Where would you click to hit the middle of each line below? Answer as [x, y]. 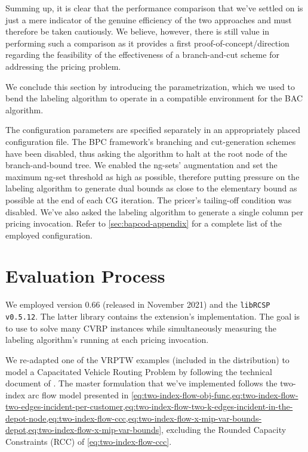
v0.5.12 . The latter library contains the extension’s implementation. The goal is [153, 316]
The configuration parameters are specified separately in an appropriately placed [153, 130]
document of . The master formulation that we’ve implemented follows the [141, 383]
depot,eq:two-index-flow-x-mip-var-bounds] [84, 430]
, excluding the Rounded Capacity [224, 430]
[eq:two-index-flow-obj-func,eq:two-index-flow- [215, 394]
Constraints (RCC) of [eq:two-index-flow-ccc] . [89, 442]
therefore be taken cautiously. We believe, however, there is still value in [138, 31]
